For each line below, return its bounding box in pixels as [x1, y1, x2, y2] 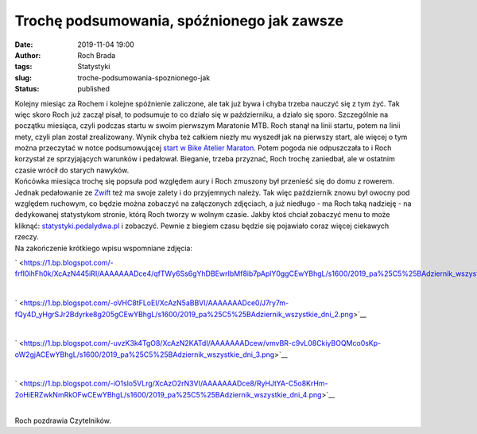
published [77, 84, 111, 94]
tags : [14, 62, 33, 72]
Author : [14, 50, 41, 60]
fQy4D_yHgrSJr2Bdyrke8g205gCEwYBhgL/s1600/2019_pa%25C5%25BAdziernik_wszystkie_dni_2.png [14, 309, 354, 319]
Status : [14, 84, 40, 94]
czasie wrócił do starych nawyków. [14, 165, 130, 175]
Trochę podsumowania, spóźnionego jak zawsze [14, 12, 343, 29]
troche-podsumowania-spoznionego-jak [77, 72, 211, 83]
